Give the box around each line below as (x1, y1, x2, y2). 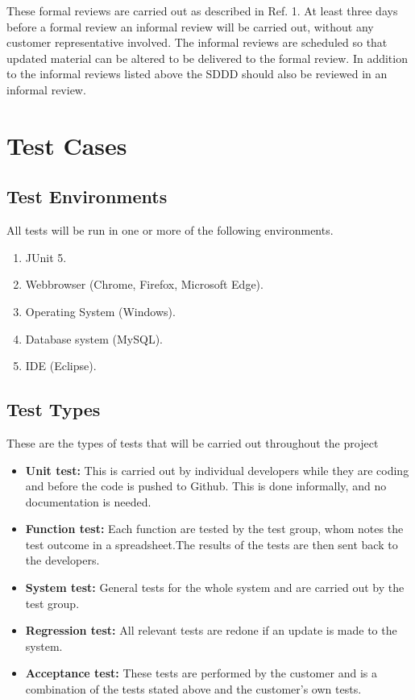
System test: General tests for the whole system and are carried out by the (25, 579, 405, 596)
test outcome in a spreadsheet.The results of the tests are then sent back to (25, 535, 398, 552)
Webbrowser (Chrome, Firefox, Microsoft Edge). (25, 276, 264, 293)
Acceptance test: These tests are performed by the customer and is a (25, 665, 377, 681)
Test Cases (6, 128, 127, 161)
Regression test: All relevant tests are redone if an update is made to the (25, 622, 397, 639)
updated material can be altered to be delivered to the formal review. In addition (6, 49, 408, 66)
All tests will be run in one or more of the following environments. (6, 222, 334, 239)
